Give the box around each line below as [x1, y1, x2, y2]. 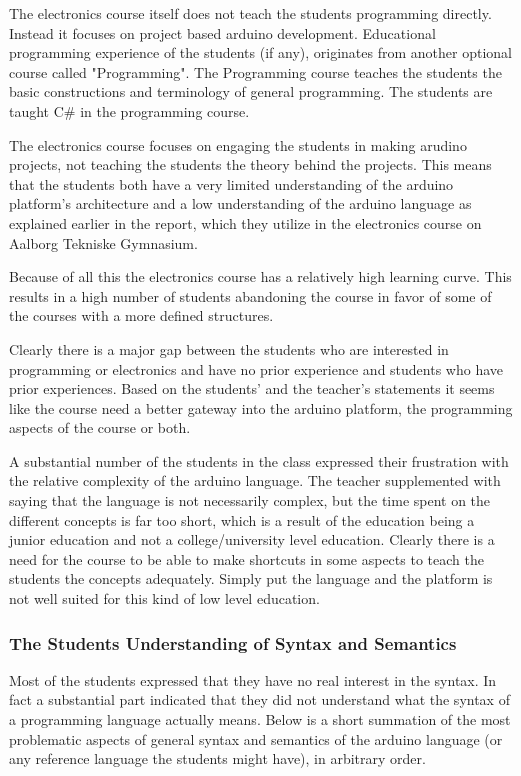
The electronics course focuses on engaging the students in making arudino [9, 134, 467, 155]
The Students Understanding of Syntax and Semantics [9, 630, 457, 655]
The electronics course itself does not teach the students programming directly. [9, 3, 492, 23]
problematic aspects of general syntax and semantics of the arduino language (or [9, 728, 503, 749]
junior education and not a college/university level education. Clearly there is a [9, 529, 495, 550]
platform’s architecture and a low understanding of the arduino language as [9, 193, 472, 214]
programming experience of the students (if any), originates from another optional [9, 42, 512, 63]
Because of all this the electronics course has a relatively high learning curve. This [9, 266, 512, 287]
